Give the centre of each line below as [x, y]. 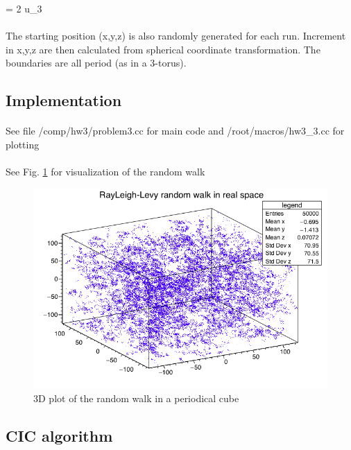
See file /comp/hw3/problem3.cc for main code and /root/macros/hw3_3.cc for [175, 131]
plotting [23, 144]
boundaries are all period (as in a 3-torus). [96, 63]
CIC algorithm [59, 435]
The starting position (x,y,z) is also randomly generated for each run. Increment [176, 36]
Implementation [64, 100]
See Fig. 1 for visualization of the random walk [105, 172]
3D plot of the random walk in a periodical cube [136, 398]
